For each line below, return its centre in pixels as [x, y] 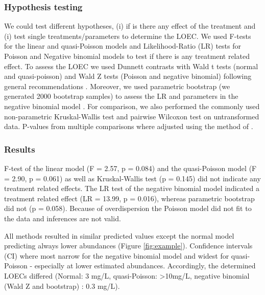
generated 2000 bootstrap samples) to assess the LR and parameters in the [121, 96]
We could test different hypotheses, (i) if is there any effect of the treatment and [130, 26]
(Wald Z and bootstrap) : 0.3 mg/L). [62, 286]
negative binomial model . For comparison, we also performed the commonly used [132, 106]
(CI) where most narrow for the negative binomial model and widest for [117, 255]
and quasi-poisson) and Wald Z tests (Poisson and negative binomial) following [128, 76]
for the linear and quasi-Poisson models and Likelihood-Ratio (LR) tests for [123, 46]
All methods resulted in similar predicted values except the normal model [119, 235]
